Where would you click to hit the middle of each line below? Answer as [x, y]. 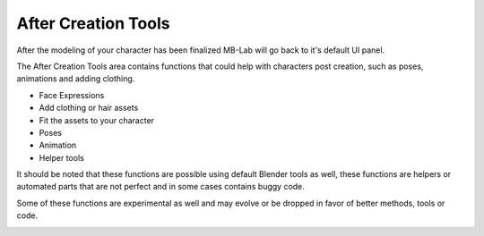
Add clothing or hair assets [89, 108]
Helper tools [61, 157]
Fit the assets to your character [97, 120]
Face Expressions [72, 95]
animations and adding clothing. [76, 79]
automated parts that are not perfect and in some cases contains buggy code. [160, 187]
